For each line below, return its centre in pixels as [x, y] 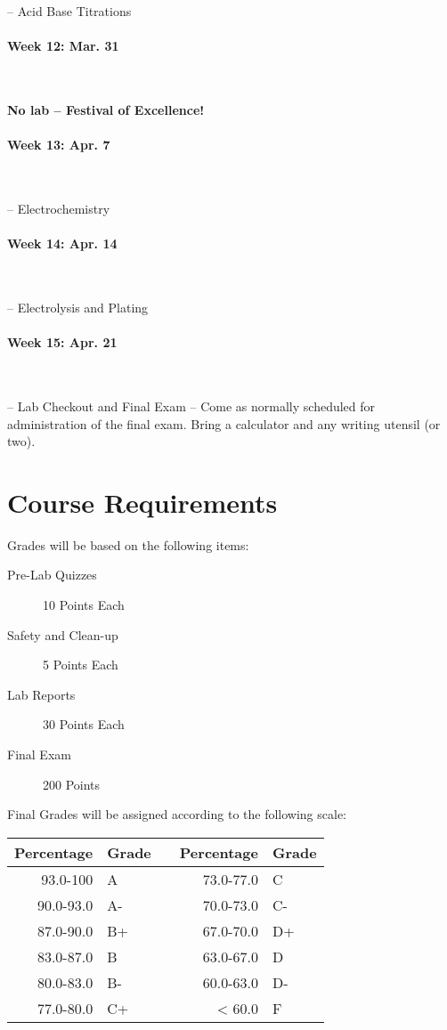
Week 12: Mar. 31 [63, 46]
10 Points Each [84, 605]
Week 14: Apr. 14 [62, 243]
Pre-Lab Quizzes [52, 575]
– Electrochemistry [59, 208]
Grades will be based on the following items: [128, 544]
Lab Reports [41, 694]
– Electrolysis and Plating [78, 307]
